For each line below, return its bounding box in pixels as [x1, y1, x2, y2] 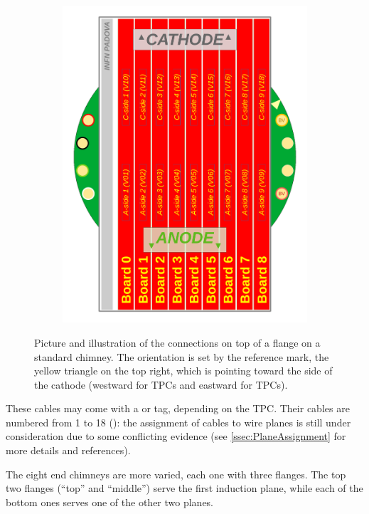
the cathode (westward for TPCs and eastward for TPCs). [34, 377, 288, 392]
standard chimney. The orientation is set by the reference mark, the [34, 349, 329, 364]
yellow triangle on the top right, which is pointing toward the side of [34, 363, 333, 378]
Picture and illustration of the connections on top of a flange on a [34, 335, 321, 350]
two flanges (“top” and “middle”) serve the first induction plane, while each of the [6, 481, 363, 495]
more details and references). [6, 443, 131, 458]
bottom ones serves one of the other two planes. [6, 494, 214, 509]
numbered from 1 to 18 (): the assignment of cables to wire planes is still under [6, 414, 351, 429]
